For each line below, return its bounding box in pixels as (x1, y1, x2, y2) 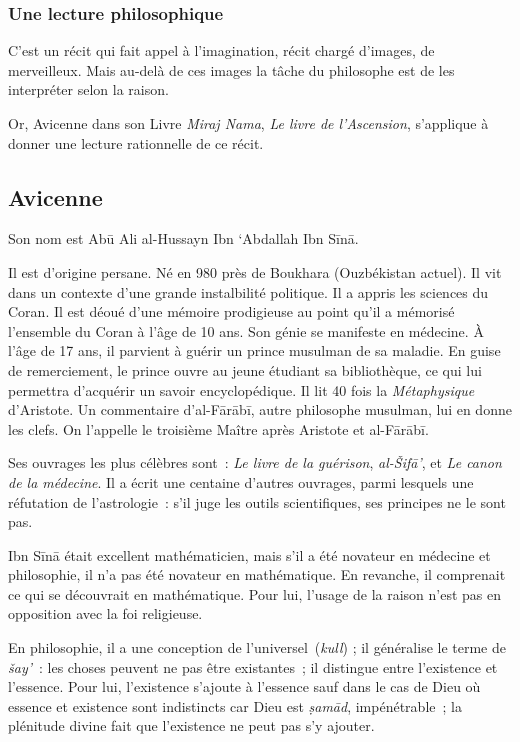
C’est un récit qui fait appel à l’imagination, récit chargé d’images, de (8, 40, 435, 61)
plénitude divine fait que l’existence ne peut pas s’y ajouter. (8, 715, 375, 736)
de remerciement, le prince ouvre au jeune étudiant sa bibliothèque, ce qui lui (8, 359, 482, 380)
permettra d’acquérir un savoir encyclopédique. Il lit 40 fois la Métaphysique (8, 379, 475, 400)
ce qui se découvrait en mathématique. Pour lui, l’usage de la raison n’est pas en (8, 583, 502, 604)
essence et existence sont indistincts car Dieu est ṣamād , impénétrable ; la (8, 695, 462, 716)
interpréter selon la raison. (8, 79, 169, 100)
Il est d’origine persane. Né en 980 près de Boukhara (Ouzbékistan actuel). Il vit (8, 261, 502, 282)
